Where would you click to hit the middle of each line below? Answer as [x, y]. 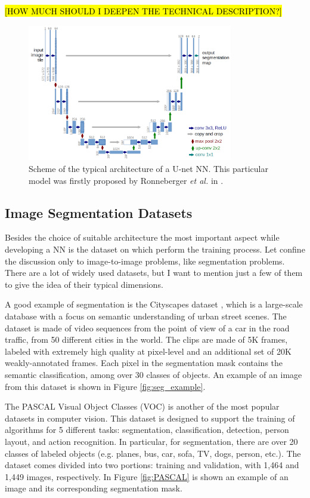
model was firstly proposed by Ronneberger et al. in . [126, 180]
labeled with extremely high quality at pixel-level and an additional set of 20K [148, 351]
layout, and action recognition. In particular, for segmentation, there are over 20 [151, 441]
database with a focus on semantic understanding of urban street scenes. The [146, 316]
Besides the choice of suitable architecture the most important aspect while [142, 237]
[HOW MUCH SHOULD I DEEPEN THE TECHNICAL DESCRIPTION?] [143, 11]
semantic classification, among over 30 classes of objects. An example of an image [154, 374]
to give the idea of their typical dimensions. [84, 284]
